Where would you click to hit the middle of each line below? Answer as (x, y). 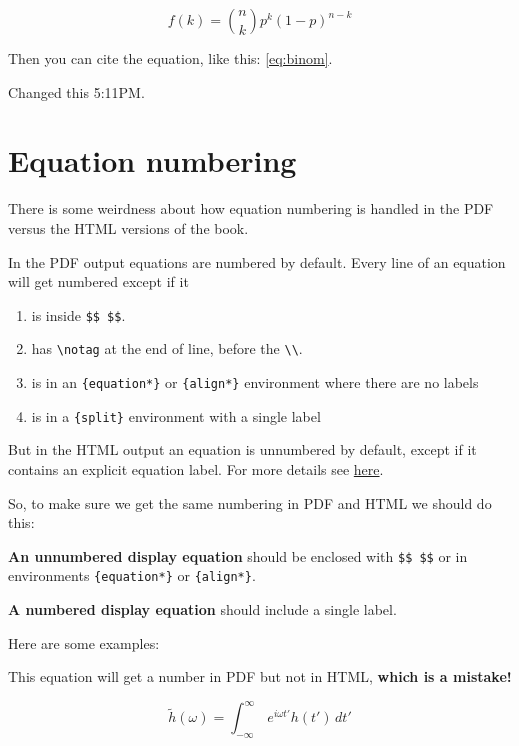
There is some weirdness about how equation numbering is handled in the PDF (251, 208)
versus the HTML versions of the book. (128, 227)
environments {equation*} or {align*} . (132, 575)
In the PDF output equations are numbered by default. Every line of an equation (257, 261)
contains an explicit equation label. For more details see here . (196, 468)
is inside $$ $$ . (78, 314)
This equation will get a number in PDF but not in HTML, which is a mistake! (260, 676)
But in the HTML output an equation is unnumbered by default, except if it (242, 449)
